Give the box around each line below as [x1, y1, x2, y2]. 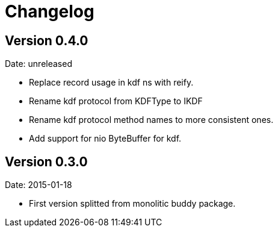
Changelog [5, 1, 94, 22]
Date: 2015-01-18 [5, 180, 72, 190]
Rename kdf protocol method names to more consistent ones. [29, 114, 274, 125]
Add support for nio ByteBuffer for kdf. [29, 133, 182, 144]
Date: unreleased [5, 58, 72, 69]
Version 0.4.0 [5, 33, 88, 48]
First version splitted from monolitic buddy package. [29, 198, 236, 209]
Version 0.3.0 [5, 154, 88, 169]
